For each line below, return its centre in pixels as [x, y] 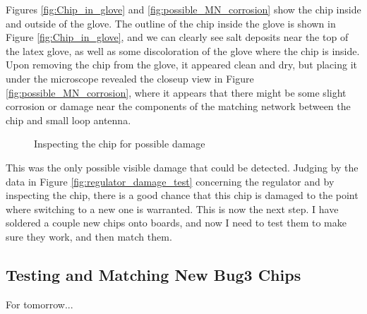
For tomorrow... [40, 304]
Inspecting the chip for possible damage [120, 144]
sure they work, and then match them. [89, 236]
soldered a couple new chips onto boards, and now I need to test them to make [176, 223]
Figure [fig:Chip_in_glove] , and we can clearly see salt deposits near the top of [177, 37]
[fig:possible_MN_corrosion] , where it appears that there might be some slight [176, 92]
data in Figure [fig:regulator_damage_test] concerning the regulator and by [170, 181]
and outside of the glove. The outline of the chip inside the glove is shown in [171, 23]
